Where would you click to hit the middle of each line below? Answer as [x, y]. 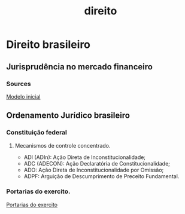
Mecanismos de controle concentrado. [63, 145]
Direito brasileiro [48, 45]
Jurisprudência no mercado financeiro [79, 67]
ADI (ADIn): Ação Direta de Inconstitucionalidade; [84, 157]
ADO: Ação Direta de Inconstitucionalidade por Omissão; [94, 170]
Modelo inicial [23, 96]
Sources [19, 84]
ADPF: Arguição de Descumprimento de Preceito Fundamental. [101, 176]
